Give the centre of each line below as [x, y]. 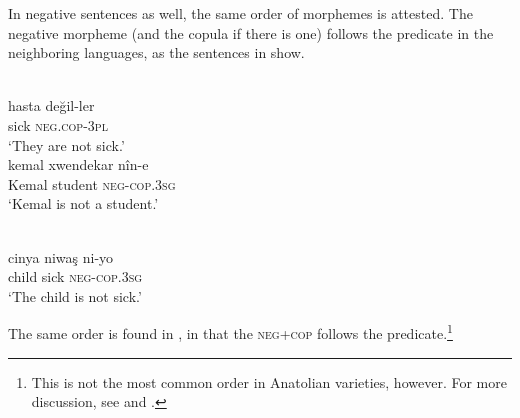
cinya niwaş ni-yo [61, 256]
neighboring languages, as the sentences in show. [156, 52]
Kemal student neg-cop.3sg [92, 183]
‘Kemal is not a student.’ [83, 203]
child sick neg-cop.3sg [75, 276]
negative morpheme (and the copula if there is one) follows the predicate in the [251, 32]
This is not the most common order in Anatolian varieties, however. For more [269, 381]
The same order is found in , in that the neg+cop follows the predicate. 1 [230, 331]
